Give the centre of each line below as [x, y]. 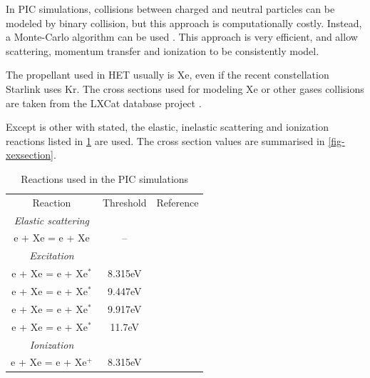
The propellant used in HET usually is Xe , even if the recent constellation [168, 75]
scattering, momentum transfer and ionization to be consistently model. [163, 50]
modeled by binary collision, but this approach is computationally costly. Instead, [184, 23]
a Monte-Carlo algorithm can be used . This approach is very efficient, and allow [182, 37]
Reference [178, 202]
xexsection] [30, 155]
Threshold [124, 202]
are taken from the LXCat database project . [104, 103]
